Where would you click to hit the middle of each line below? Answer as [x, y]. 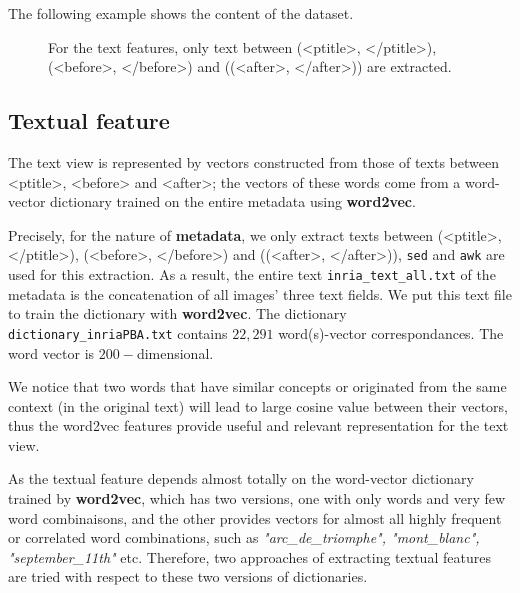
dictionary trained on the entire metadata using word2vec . [233, 201]
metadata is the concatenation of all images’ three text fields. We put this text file [260, 293]
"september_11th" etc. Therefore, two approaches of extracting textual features [249, 556]
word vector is [51, 352]
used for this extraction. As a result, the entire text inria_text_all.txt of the [252, 274]
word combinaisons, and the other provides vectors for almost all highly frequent [255, 517]
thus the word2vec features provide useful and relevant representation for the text [258, 425]
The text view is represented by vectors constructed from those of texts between [253, 161]
